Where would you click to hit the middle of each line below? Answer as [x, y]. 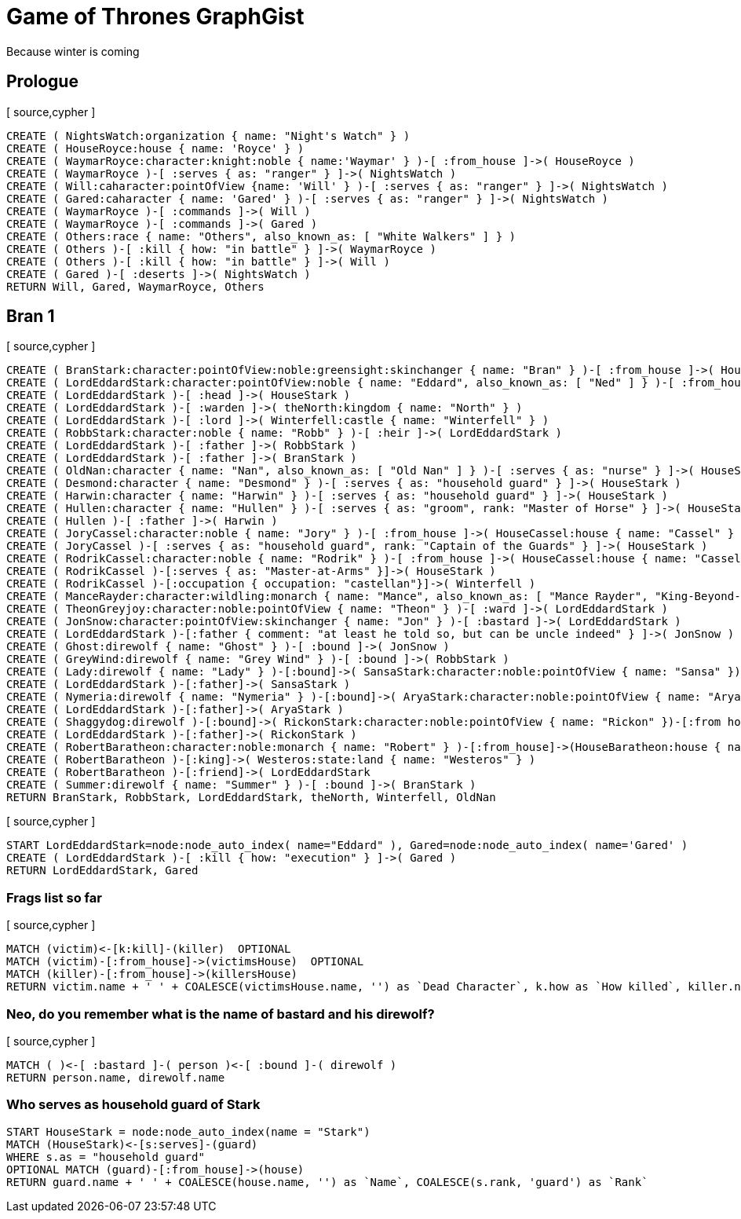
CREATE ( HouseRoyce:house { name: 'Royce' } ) [155, 148]
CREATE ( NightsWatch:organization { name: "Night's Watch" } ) [208, 135]
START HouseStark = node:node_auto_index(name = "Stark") [188, 1131]
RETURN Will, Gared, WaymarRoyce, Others [135, 286]
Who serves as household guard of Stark [133, 1105]
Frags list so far [54, 897]
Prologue [42, 82]
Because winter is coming [73, 51]
